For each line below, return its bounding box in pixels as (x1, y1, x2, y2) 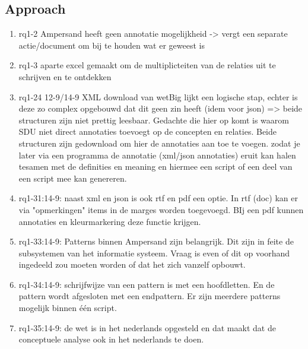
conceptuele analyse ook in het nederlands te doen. (18, 333, 204, 345)
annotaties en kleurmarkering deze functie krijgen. (18, 215, 201, 227)
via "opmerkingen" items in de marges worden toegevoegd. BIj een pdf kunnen (18, 203, 304, 215)
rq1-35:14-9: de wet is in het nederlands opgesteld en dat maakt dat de (18, 321, 276, 334)
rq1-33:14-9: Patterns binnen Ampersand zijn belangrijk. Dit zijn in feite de (18, 235, 294, 248)
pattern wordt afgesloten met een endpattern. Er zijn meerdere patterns (18, 290, 281, 302)
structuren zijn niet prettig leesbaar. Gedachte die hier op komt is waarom (18, 113, 289, 126)
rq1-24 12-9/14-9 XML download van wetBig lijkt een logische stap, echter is (18, 90, 298, 103)
